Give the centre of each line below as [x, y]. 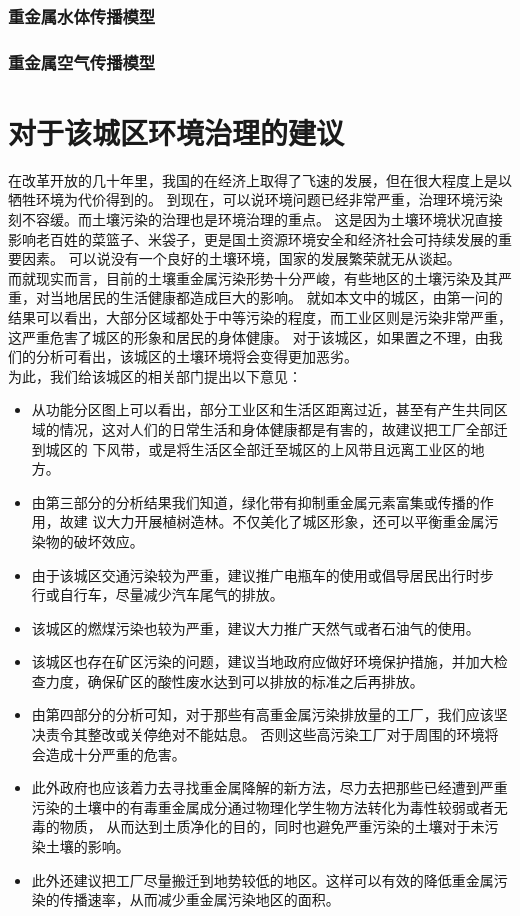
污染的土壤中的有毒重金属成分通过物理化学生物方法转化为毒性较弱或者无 [269, 806]
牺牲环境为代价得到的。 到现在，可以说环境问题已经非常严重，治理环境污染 [255, 199]
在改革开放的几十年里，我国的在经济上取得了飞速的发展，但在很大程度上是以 [260, 179]
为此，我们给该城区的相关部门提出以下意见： [155, 375]
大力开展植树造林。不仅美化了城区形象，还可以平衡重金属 [295, 521]
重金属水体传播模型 [82, 15]
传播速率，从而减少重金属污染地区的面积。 [199, 899]
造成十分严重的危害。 [115, 753]
